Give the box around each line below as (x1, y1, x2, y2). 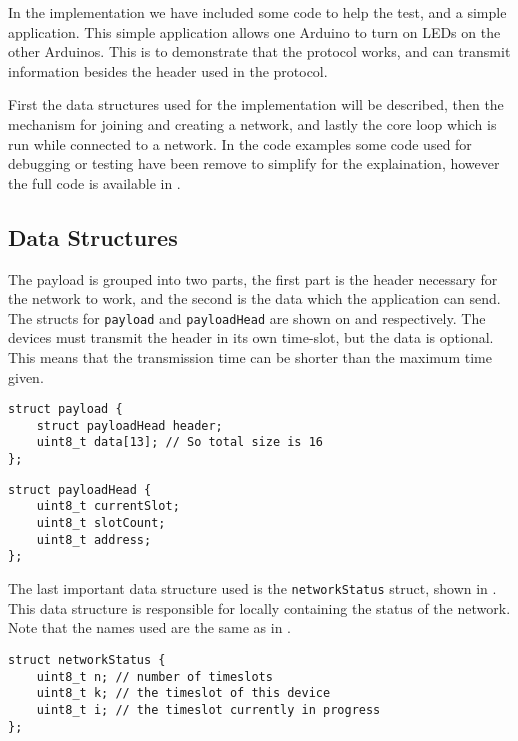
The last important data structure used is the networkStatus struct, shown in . (8, 578, 497, 599)
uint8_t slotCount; (36, 516, 166, 531)
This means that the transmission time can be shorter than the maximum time (8, 346, 492, 367)
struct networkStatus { (8, 652, 166, 667)
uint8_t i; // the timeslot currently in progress (36, 702, 381, 717)
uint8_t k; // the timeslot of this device (36, 686, 331, 701)
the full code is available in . (8, 172, 181, 193)
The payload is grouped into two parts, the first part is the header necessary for (8, 268, 498, 289)
